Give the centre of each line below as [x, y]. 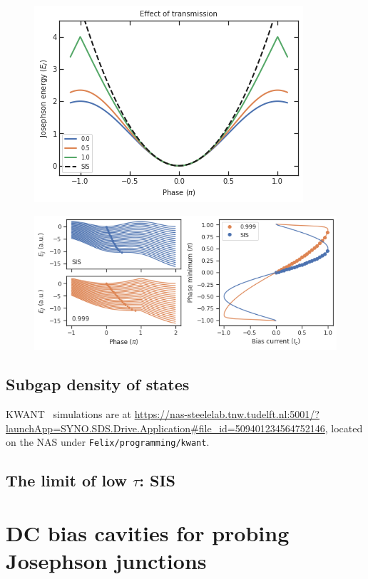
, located [344, 428]
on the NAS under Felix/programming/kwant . [108, 442]
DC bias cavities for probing [148, 532]
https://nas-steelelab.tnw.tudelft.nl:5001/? [227, 414]
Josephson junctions [106, 561]
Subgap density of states [98, 384]
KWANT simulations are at [68, 414]
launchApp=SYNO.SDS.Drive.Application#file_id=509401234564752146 [165, 428]
